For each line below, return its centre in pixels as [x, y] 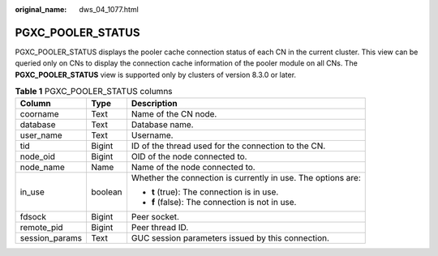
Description [154, 104]
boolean [107, 192]
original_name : [41, 9]
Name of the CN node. [174, 114]
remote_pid [42, 228]
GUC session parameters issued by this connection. [230, 238]
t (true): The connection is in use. [215, 192]
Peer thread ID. [160, 228]
